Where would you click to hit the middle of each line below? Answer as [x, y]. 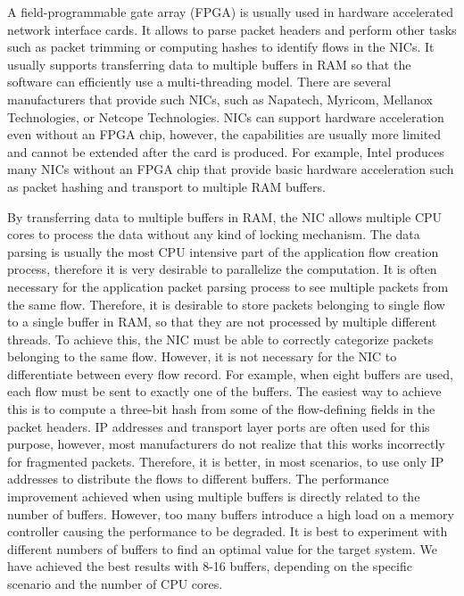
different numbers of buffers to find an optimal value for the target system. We [222, 548]
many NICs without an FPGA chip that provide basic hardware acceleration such [231, 169]
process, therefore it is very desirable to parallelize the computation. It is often [222, 269]
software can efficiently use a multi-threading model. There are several [199, 82]
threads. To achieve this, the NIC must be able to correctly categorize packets [220, 339]
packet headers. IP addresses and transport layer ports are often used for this [219, 426]
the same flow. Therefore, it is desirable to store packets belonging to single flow [226, 304]
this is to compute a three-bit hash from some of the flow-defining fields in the [221, 409]
